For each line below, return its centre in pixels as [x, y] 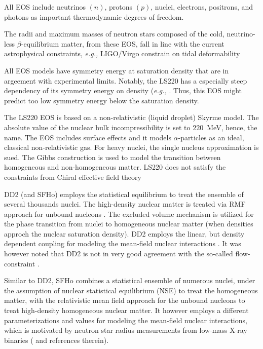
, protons [119, 7]
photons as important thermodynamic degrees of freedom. [94, 16]
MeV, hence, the [232, 127]
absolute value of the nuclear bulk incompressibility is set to [97, 127]
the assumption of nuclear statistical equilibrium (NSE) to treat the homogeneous [131, 290]
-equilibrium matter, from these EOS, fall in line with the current [123, 43]
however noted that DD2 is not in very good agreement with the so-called [119, 254]
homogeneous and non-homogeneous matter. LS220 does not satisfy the [115, 167]
